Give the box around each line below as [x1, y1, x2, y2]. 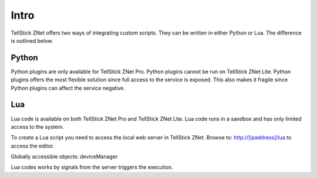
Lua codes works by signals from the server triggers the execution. [11, 164, 173, 171]
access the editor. [11, 142, 55, 149]
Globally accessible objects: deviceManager [11, 153, 118, 160]
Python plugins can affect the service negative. [11, 84, 126, 91]
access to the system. [11, 123, 65, 130]
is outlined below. [11, 37, 53, 44]
